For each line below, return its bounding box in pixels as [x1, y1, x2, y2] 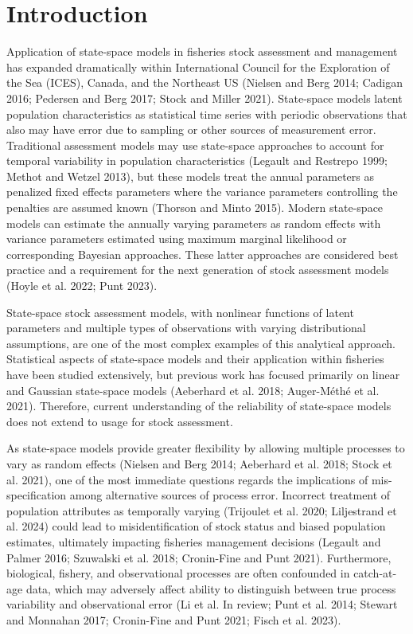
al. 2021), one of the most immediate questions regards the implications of [6, 471, 368, 487]
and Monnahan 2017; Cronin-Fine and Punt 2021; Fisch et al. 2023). [6, 611, 341, 628]
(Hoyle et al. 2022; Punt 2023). [6, 277, 158, 294]
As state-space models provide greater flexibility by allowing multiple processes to [6, 440, 405, 456]
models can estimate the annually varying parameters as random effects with [6, 214, 381, 231]
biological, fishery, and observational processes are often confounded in [6, 565, 350, 581]
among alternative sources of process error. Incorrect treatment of [69, 487, 391, 503]
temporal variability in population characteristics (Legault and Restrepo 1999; [6, 152, 388, 169]
